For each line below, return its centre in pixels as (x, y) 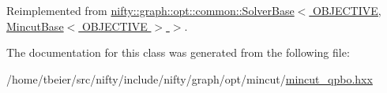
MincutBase (35, 26)
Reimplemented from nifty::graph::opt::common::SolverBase (150, 10)
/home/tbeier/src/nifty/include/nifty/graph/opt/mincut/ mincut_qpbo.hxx (190, 78)
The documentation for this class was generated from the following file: (178, 52)
